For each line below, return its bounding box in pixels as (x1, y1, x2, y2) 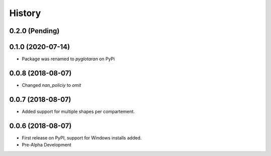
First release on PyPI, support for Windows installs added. (22, 134, 142, 140)
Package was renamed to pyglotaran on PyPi (22, 56, 115, 62)
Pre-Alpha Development (22, 142, 72, 148)
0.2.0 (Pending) (9, 27, 60, 35)
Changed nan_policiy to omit (22, 82, 81, 88)
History (9, 8, 41, 19)
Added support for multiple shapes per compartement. (22, 108, 135, 114)
